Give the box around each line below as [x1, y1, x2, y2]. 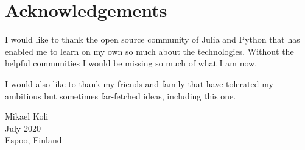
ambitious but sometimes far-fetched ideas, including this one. [5, 89, 236, 102]
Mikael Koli [5, 110, 49, 123]
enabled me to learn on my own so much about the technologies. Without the [5, 45, 294, 57]
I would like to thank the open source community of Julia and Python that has [5, 33, 300, 46]
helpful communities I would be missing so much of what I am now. [5, 57, 258, 70]
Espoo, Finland [5, 134, 62, 146]
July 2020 [5, 121, 41, 134]
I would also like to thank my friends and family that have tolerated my [5, 77, 273, 90]
